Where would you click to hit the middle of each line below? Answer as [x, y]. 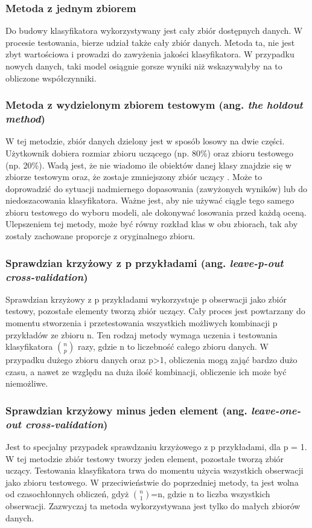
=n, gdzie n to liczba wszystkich [211, 494]
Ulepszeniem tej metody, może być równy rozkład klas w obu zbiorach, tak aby [152, 224]
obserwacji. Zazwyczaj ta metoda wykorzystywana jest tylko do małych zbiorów [153, 506]
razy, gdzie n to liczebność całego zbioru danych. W [173, 346]
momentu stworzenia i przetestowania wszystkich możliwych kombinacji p [142, 323]
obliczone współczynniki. [51, 78]
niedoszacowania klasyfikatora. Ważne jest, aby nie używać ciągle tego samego [150, 200]
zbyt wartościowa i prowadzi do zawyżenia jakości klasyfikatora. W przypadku [150, 54]
